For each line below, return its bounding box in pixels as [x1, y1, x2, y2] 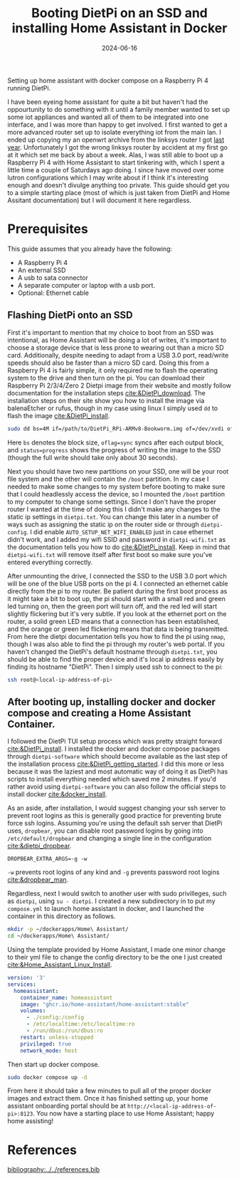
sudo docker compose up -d [7, 1073, 87, 1081]
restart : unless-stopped [20, 1034, 94, 1041]
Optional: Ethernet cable [17, 288, 89, 297]
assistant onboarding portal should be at [7, 1102, 126, 1110]
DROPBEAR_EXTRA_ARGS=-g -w [7, 855, 87, 863]
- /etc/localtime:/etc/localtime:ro [26, 1021, 135, 1028]
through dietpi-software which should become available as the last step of [7, 752, 228, 761]
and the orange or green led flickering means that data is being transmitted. [7, 625, 229, 633]
